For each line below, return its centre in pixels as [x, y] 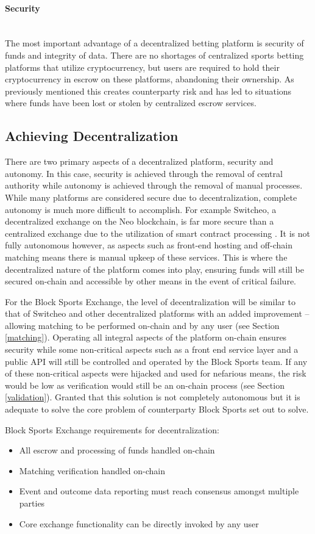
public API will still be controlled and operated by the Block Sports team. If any [156, 361]
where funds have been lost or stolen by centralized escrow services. [131, 103]
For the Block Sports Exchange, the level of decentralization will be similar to [150, 301]
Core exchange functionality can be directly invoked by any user [139, 523]
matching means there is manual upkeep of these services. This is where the [146, 257]
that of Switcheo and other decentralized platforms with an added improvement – [157, 313]
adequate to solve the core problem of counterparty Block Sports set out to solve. [157, 409]
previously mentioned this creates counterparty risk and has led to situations [148, 91]
